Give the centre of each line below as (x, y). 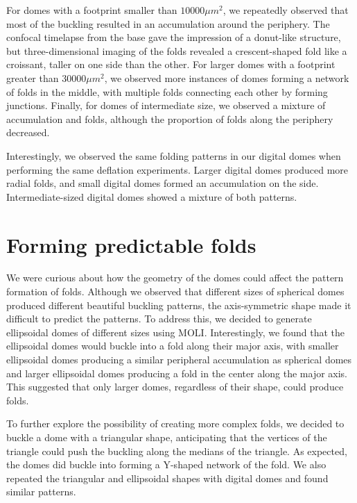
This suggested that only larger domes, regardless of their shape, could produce (175, 387)
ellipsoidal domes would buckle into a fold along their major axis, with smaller (173, 346)
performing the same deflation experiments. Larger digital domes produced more (177, 169)
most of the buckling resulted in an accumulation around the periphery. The (168, 23)
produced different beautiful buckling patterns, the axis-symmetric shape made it (179, 305)
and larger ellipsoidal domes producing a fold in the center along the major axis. (177, 373)
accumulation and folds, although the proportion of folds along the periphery (170, 118)
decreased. (28, 132)
